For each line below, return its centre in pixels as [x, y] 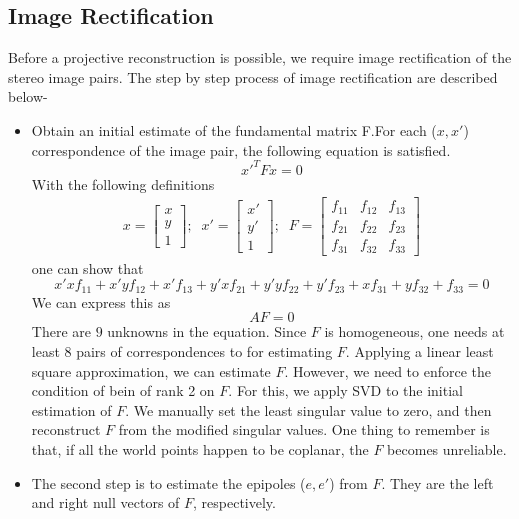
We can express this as [101, 301]
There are [61, 331]
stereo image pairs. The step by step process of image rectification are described [253, 76]
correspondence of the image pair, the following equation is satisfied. [241, 149]
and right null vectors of [105, 502]
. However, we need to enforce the [387, 370]
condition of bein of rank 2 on [123, 390]
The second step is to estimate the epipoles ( [168, 482]
